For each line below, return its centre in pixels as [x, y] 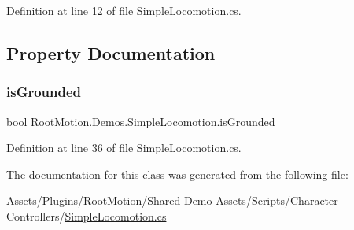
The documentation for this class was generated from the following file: [177, 174]
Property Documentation [111, 52]
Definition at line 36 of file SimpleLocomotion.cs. [124, 148]
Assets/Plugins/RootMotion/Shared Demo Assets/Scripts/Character [172, 200]
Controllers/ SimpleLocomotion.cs [87, 215]
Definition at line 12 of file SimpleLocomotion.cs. [124, 10]
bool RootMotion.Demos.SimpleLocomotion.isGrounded [141, 121]
